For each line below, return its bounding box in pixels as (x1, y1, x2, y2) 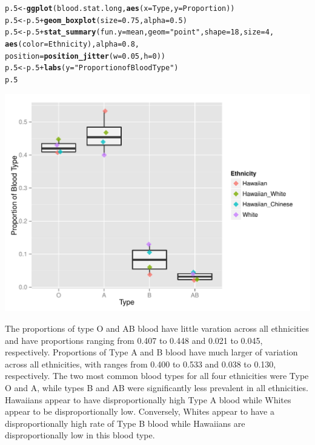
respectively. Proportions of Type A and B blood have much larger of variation (5, 346, 298, 358)
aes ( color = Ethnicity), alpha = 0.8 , (5, 39, 139, 48)
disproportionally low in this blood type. (5, 429, 155, 441)
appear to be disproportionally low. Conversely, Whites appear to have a (5, 405, 274, 418)
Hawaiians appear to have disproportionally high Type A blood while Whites (5, 393, 291, 406)
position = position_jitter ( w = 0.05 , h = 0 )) (5, 51, 166, 61)
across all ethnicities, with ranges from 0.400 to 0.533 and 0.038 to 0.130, (5, 357, 276, 370)
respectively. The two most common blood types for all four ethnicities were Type (5, 369, 309, 382)
